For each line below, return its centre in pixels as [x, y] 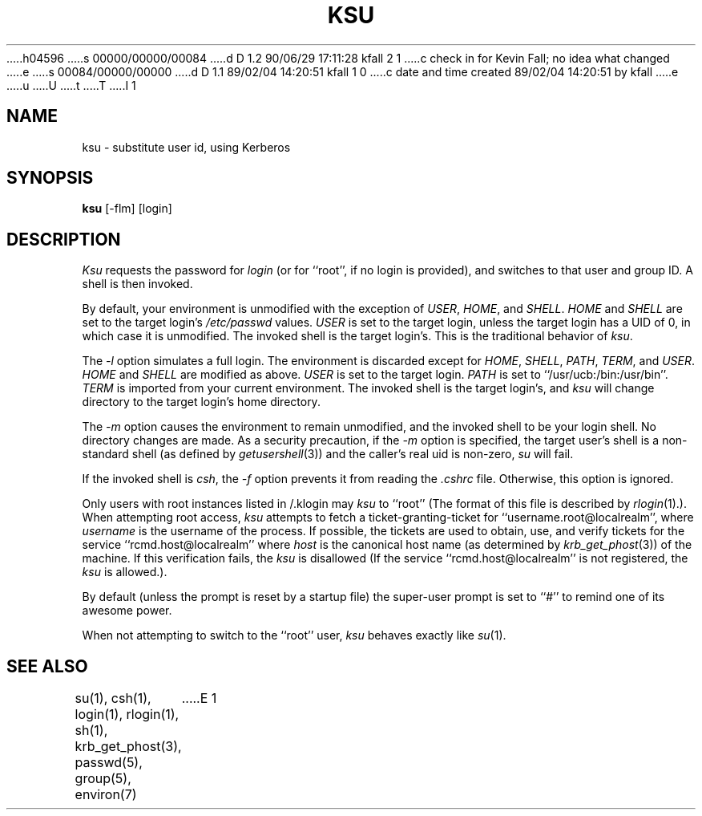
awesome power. [127, 611]
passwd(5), [109, 763]
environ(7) [106, 795]
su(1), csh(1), [113, 698]
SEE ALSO [47, 666]
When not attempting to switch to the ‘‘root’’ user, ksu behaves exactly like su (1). [294, 635]
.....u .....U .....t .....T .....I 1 [71, 85]
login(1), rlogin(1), [127, 715]
